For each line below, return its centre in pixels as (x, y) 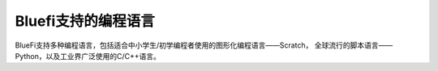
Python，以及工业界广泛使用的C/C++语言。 (88, 56)
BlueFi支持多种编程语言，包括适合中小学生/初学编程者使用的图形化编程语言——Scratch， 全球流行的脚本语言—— (204, 45)
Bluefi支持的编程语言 (85, 21)
